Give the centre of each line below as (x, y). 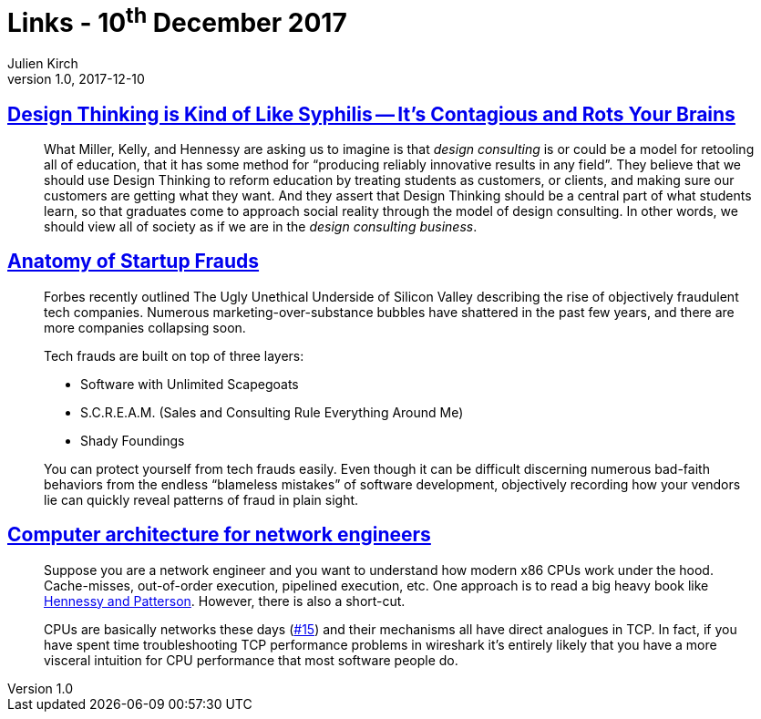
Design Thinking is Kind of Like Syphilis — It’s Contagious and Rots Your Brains (371, 114)
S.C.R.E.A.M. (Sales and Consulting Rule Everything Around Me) (272, 412)
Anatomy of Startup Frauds (134, 262)
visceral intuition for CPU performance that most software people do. (251, 660)
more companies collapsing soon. (145, 327)
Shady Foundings (133, 440)
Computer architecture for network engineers (219, 535)
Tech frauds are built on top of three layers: (174, 355)
